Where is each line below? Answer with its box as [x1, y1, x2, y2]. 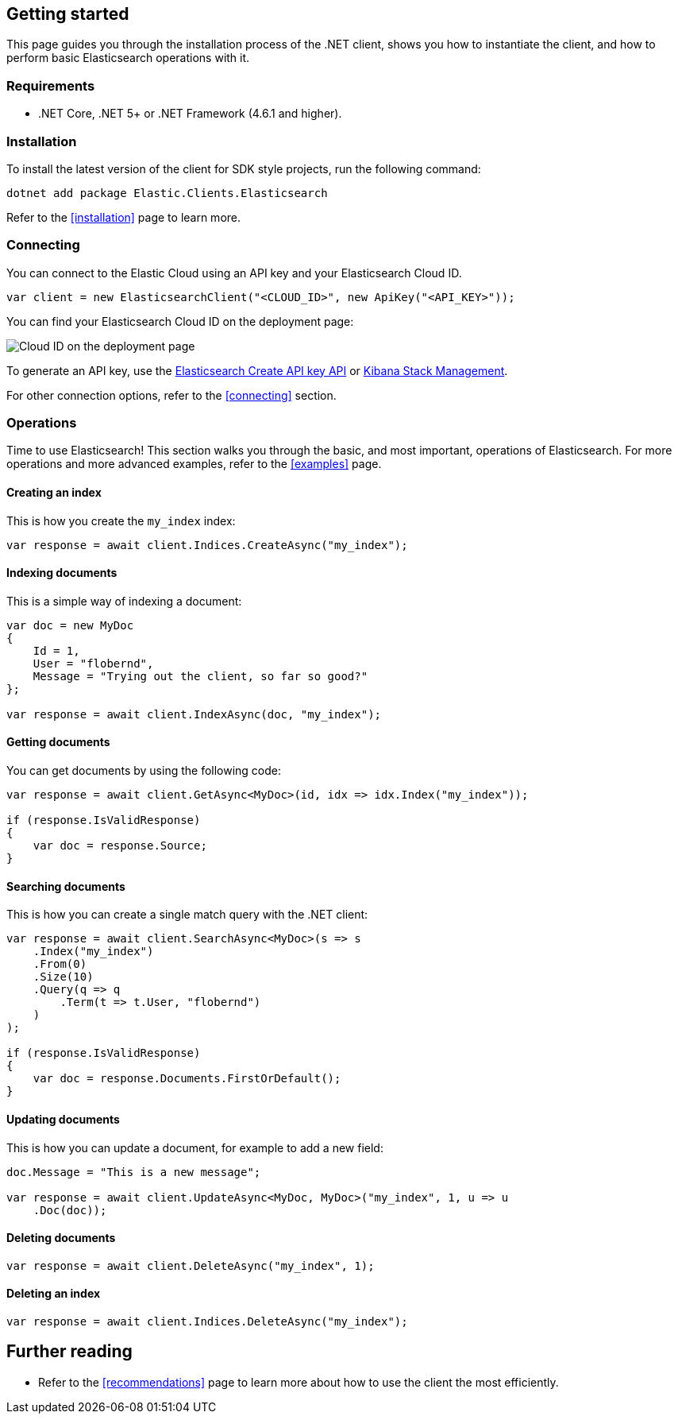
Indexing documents [6, 566, 117, 580]
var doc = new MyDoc [6, 618, 134, 632]
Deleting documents [6, 1231, 116, 1245]
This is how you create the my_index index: [6, 513, 236, 528]
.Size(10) [33, 970, 94, 984]
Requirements [6, 77, 95, 94]
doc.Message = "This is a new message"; [6, 1165, 261, 1178]
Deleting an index [6, 1287, 101, 1301]
